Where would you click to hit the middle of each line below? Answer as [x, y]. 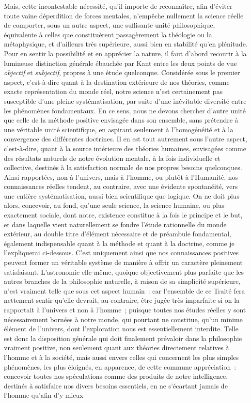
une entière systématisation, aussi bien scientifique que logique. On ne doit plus [122, 195]
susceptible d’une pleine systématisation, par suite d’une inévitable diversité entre [125, 101]
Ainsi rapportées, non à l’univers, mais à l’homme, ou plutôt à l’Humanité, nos [121, 177]
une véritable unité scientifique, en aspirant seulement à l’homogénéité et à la [119, 129]
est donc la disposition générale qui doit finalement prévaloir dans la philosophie [123, 338]
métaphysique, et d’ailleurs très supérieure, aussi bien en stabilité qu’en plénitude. [126, 44]
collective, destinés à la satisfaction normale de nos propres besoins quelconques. [123, 167]
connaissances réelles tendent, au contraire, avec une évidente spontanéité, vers [121, 186]
